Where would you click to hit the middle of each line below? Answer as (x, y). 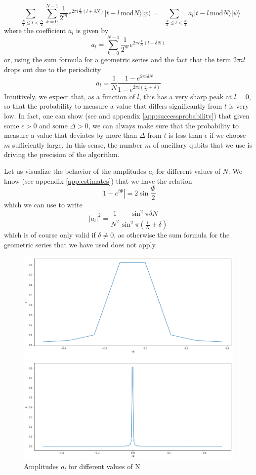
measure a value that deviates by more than (71, 135)
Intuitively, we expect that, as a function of (69, 96)
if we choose (228, 135)
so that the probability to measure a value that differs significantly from (113, 106)
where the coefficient (35, 30)
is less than (186, 135)
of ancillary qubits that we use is (203, 144)
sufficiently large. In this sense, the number (77, 144)
